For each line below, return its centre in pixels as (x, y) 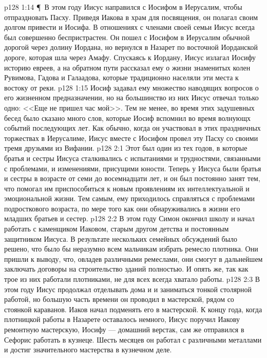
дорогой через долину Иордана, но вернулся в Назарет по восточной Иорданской (131, 47)
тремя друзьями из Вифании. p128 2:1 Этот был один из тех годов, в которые (126, 148)
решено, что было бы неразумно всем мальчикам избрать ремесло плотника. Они (131, 249)
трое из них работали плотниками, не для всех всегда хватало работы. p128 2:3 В (132, 279)
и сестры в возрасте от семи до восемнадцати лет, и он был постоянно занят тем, (132, 178)
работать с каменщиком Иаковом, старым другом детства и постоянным (117, 229)
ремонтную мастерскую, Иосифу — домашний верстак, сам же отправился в (124, 329)
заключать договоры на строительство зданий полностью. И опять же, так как (126, 269)
